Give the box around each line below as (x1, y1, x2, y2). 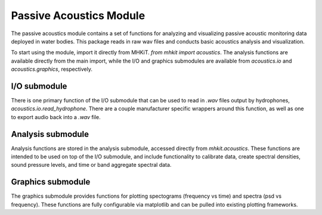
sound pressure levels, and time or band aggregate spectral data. (11, 161, 172, 169)
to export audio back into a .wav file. (11, 113, 101, 120)
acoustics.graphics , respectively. (11, 66, 92, 73)
